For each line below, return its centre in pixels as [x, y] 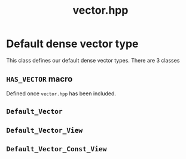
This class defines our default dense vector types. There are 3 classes [93, 60]
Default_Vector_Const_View [57, 149]
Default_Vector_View [45, 130]
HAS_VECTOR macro [39, 79]
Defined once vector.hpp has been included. [61, 93]
